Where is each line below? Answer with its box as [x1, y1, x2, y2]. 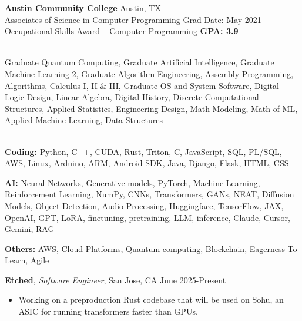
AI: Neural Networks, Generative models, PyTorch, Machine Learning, [5, 176, 260, 188]
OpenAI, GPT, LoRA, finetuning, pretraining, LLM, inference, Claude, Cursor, [5, 211, 290, 223]
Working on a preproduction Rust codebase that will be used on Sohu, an [18, 293, 284, 306]
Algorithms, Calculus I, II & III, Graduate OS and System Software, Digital [5, 79, 279, 91]
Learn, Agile [5, 254, 49, 266]
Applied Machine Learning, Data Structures [5, 114, 163, 126]
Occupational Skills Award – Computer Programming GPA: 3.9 [5, 25, 239, 37]
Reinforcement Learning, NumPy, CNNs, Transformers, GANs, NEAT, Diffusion [5, 188, 294, 200]
